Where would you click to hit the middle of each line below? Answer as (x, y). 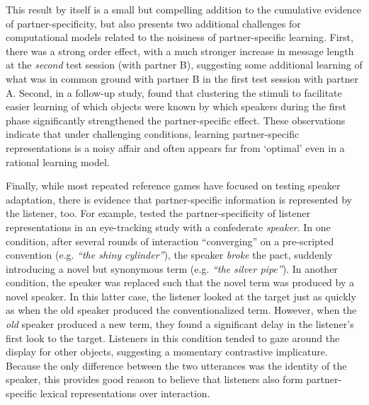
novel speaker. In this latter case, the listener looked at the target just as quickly (181, 296)
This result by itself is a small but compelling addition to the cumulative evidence (184, 9)
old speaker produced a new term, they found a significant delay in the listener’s (180, 324)
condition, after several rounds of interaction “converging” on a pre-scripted (170, 241)
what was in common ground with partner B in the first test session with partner (182, 78)
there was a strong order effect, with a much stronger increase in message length (180, 51)
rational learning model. (58, 162)
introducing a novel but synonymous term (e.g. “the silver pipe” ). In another (172, 268)
